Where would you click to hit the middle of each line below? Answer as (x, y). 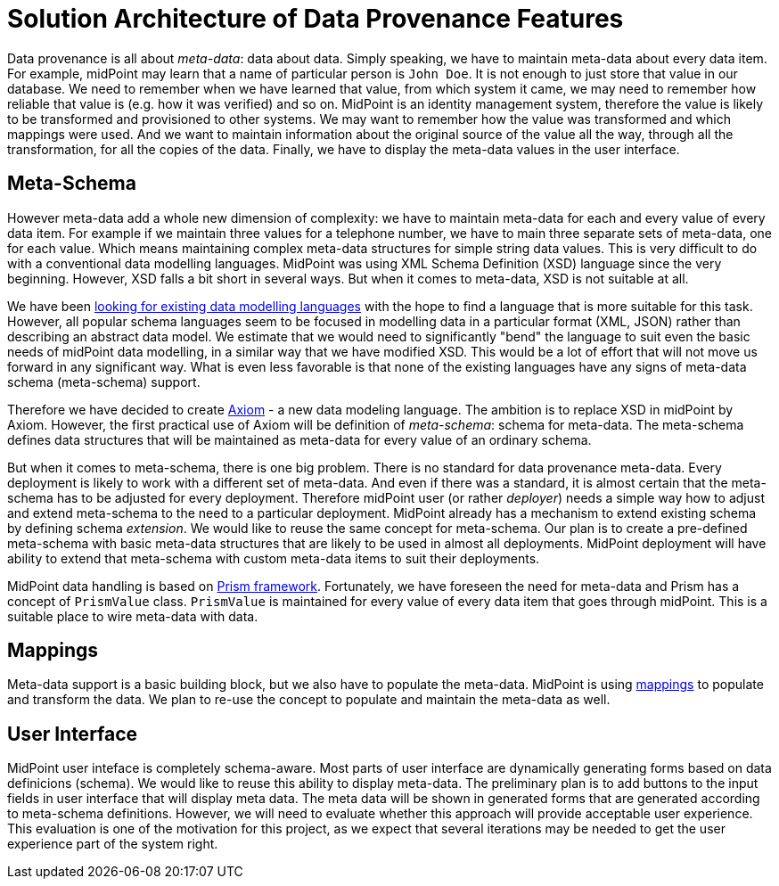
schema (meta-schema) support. (104, 381)
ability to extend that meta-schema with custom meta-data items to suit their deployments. (274, 558)
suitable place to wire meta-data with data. (133, 616)
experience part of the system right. (113, 844)
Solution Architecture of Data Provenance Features (316, 19)
